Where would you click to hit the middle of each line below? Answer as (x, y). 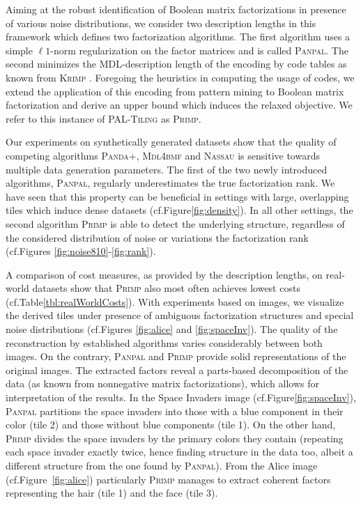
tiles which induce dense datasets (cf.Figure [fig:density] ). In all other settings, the (179, 210)
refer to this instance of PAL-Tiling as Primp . (103, 118)
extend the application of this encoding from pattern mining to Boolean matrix (175, 91)
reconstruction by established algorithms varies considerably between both (164, 342)
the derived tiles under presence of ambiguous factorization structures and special (180, 315)
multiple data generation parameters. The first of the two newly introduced (167, 169)
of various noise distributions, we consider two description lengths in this (161, 23)
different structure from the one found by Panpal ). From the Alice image (162, 465)
